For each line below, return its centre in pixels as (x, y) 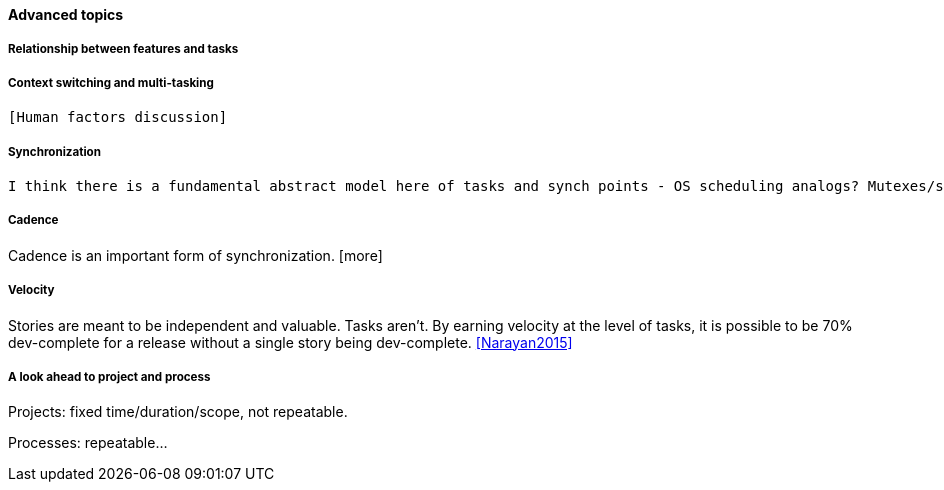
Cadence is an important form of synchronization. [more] (195, 255)
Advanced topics (66, 14)
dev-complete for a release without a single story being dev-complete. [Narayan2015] (290, 342)
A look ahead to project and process (109, 376)
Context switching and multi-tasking (111, 82)
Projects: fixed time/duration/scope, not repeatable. (178, 412)
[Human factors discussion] (118, 117)
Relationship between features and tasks (123, 49)
